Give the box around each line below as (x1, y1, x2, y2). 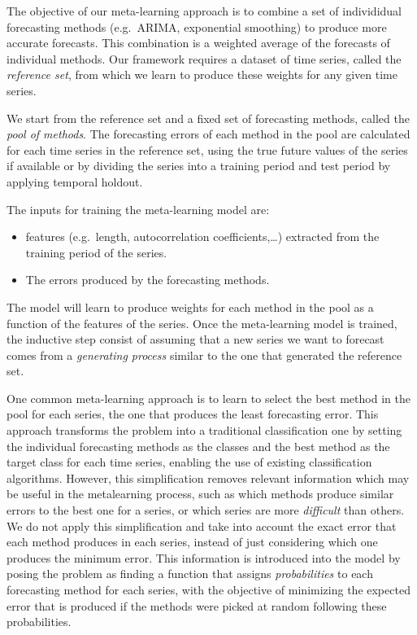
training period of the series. (25, 243, 167, 261)
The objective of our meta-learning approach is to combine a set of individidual (7, 2, 402, 19)
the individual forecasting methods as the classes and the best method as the (7, 437, 390, 454)
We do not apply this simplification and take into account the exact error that (7, 517, 397, 534)
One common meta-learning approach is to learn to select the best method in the (7, 389, 410, 406)
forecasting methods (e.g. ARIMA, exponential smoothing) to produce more (7, 18, 387, 35)
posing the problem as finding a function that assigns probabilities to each (7, 565, 373, 582)
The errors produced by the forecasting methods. (25, 271, 270, 288)
